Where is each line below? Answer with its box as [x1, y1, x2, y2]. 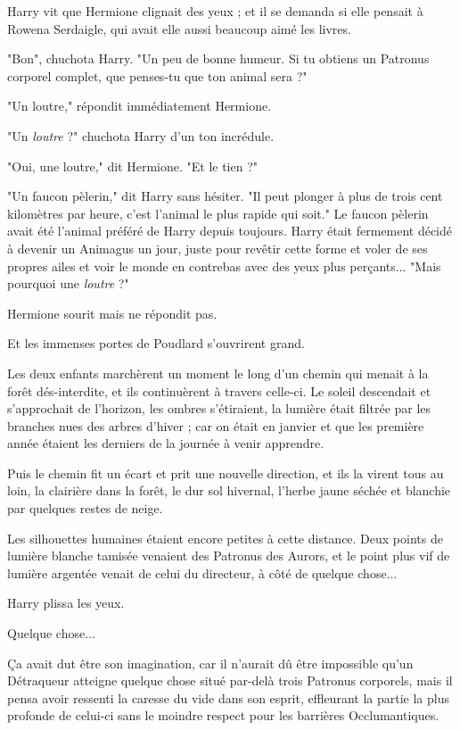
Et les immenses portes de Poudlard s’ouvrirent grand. [7, 334, 305, 353]
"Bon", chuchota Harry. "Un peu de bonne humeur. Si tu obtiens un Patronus [7, 49, 430, 68]
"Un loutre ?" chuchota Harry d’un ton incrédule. [7, 126, 275, 145]
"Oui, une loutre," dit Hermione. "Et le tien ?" [7, 156, 259, 175]
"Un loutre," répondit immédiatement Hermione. [7, 96, 272, 115]
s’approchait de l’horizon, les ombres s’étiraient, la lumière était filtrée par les [7, 399, 431, 418]
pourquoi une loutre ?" [7, 274, 129, 293]
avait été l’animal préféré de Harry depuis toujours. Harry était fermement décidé [7, 221, 453, 240]
